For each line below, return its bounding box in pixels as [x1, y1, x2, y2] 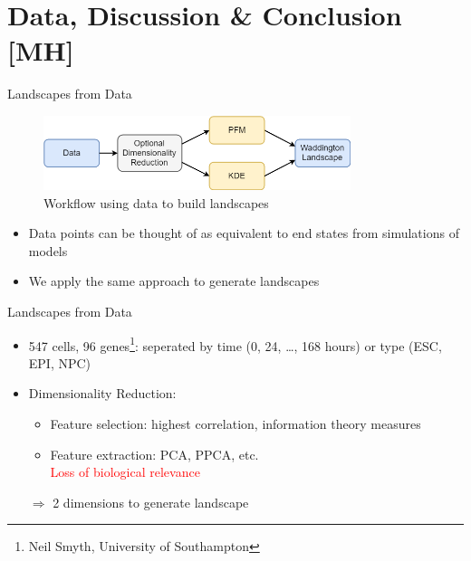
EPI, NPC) [28, 353, 91, 372]
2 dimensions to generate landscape [53, 492, 249, 511]
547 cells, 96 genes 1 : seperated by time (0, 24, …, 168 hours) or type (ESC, [28, 333, 442, 355]
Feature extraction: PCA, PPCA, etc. [50, 444, 259, 463]
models [28, 241, 68, 260]
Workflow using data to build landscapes [43, 193, 269, 212]
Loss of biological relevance [50, 462, 200, 481]
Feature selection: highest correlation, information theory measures [50, 414, 421, 433]
